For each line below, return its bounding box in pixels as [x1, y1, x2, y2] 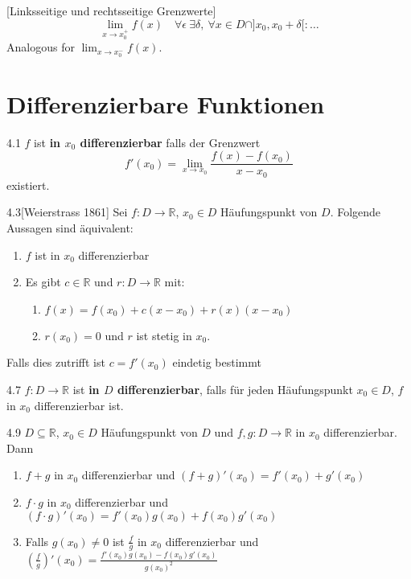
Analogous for [6, 39, 75, 55]
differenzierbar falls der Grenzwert [80, 133, 261, 150]
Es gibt [25, 273, 61, 290]
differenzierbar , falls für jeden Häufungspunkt [117, 380, 353, 397]
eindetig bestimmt [172, 354, 261, 371]
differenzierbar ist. [34, 396, 124, 413]
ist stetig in [136, 326, 192, 343]
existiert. [6, 176, 50, 193]
